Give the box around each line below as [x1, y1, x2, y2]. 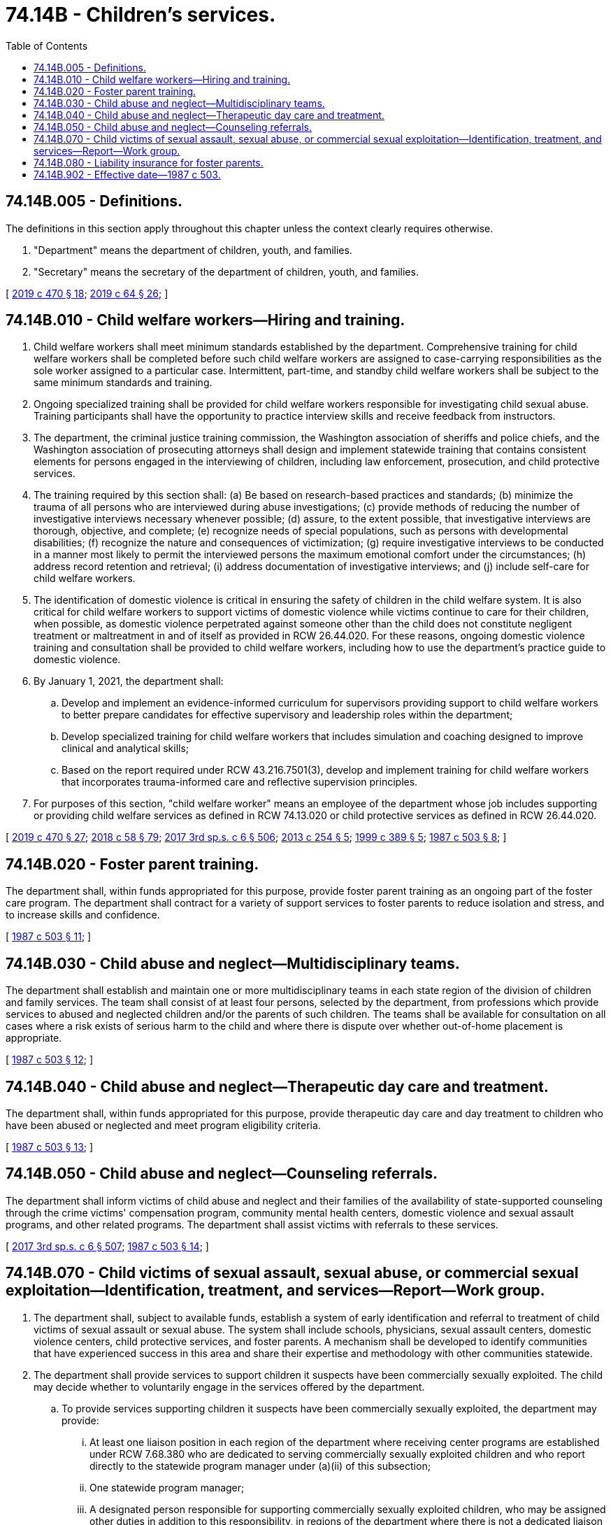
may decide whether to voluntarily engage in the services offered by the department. [34, 1380, 425, 1393]
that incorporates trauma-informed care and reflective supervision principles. [62, 776, 418, 788]
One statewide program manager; [89, 1481, 245, 1494]
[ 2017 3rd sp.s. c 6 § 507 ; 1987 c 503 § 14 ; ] [6, 1240, 209, 1252]
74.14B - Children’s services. [6, 3, 276, 27]
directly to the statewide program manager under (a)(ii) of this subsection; [89, 1459, 431, 1472]
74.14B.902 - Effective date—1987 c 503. [34, 168, 221, 180]
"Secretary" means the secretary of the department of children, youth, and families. [34, 265, 419, 278]
